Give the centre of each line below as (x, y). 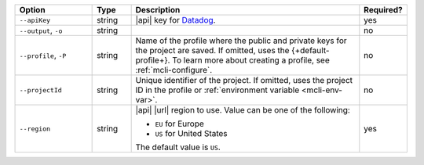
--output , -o (41, 30)
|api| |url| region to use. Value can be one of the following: (243, 110)
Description (158, 10)
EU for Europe (179, 124)
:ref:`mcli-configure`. (174, 70)
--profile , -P (43, 55)
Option (33, 10)
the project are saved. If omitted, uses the (212, 50)
